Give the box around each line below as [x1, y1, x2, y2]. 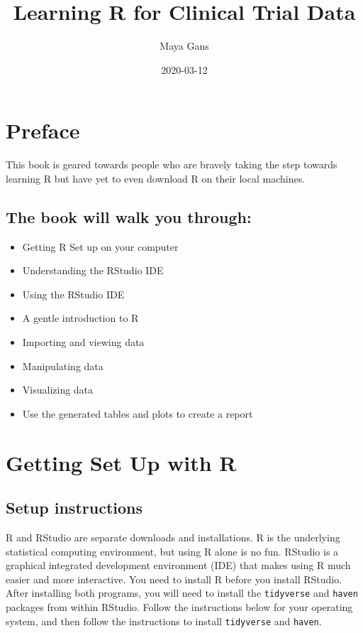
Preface [6, 116, 80, 145]
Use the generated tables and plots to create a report [22, 406, 253, 421]
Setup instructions [6, 497, 143, 519]
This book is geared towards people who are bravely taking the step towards [6, 157, 337, 172]
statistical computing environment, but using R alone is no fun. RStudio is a [6, 543, 339, 558]
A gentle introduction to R [22, 310, 139, 325]
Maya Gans [160, 38, 209, 53]
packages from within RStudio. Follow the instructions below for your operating [6, 600, 353, 614]
